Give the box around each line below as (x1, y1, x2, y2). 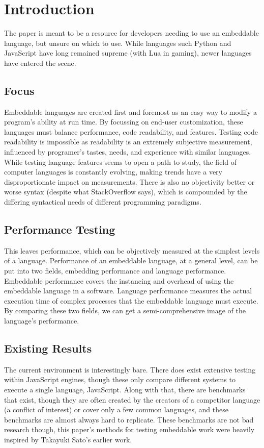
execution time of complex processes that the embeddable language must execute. (4, 295, 258, 306)
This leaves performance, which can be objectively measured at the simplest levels (4, 245, 260, 256)
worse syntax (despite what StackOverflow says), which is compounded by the (4, 186, 247, 197)
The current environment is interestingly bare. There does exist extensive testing (4, 364, 256, 375)
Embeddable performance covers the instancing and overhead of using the (4, 275, 234, 286)
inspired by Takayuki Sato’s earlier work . (4, 434, 132, 444)
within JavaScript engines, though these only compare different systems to (4, 374, 236, 385)
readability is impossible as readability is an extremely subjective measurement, (4, 136, 252, 147)
